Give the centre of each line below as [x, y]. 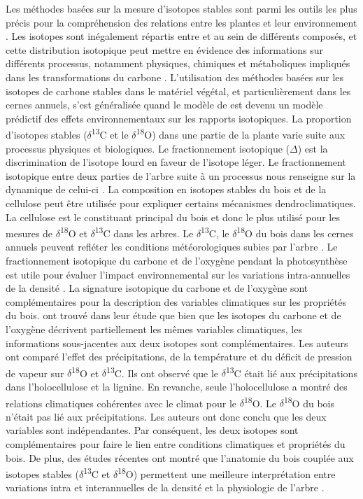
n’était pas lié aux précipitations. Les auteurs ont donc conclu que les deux [166, 416]
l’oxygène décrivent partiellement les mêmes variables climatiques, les [154, 329]
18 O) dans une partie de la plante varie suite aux [241, 133]
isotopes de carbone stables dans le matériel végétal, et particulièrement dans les [178, 91]
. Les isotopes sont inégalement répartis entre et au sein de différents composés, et [181, 36]
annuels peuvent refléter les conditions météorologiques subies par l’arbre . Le [172, 247]
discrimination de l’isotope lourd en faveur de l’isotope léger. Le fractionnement [176, 162]
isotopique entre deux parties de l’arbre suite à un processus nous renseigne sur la [181, 175]
